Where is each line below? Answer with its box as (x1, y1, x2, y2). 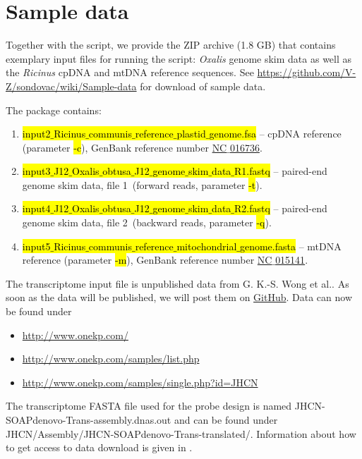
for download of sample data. (140, 78, 266, 93)
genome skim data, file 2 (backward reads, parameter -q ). (22, 215, 272, 230)
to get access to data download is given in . (6, 440, 193, 455)
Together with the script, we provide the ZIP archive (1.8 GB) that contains (6, 37, 336, 52)
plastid (176, 126, 206, 141)
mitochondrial (176, 238, 237, 253)
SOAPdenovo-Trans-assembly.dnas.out (6, 412, 171, 427)
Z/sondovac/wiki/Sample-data (6, 78, 137, 93)
